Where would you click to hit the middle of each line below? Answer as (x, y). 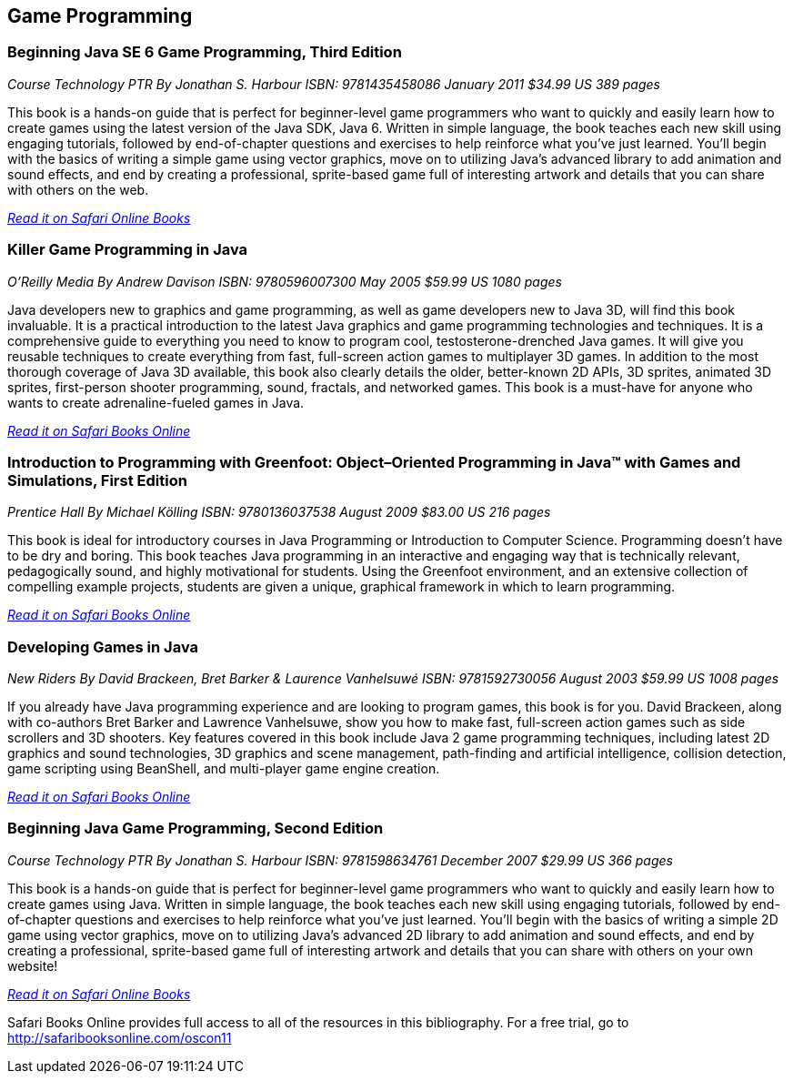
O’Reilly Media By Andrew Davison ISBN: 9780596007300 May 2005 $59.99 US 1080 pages (285, 281)
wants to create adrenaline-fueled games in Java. (156, 402)
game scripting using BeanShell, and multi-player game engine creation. (224, 769)
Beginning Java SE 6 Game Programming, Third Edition (205, 52)
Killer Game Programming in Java (128, 250)
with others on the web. (78, 189)
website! (33, 965)
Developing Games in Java (103, 647)
